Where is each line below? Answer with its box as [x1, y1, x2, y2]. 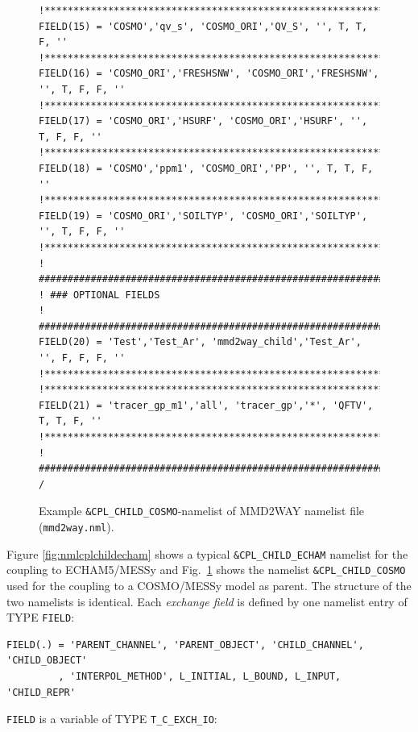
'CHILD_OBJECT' [6, 655, 88, 667]
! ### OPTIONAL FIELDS [39, 289, 160, 301]
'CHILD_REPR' [6, 686, 76, 698]
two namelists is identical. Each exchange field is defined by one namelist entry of [6, 593, 408, 609]
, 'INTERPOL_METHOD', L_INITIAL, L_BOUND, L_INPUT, [58, 671, 341, 683]
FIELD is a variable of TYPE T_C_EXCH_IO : [6, 710, 217, 727]
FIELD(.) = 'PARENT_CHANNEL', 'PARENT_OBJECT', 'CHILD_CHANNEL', [6, 638, 364, 651]
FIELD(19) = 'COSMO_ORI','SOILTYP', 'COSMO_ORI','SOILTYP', [39, 210, 368, 222]
